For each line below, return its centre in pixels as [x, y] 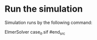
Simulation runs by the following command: [48, 22]
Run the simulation [44, 9]
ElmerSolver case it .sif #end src [35, 32]
